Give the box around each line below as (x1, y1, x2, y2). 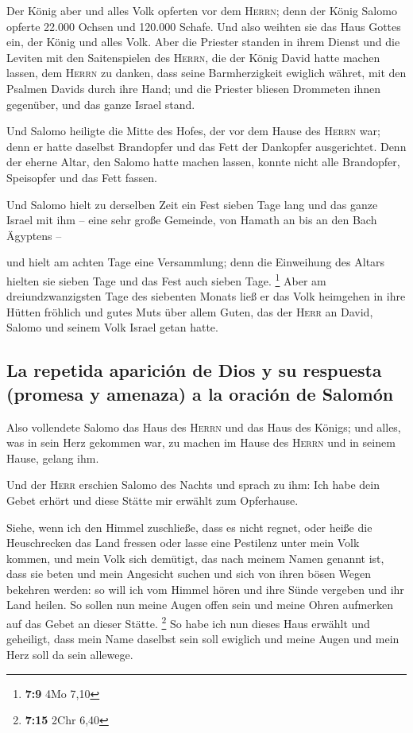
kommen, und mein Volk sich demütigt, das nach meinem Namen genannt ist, (6, 549, 384, 566)
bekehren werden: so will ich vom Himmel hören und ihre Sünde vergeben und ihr (6, 580, 404, 597)
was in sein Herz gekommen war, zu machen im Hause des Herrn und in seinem (6, 434, 396, 451)
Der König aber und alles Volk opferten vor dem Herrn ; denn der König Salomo (6, 2, 397, 18)
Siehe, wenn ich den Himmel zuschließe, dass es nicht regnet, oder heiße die (6, 518, 372, 535)
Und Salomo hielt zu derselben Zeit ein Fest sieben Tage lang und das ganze (6, 196, 378, 212)
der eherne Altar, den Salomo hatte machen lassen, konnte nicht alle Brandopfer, (6, 153, 400, 170)
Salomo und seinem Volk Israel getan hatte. (6, 319, 218, 335)
